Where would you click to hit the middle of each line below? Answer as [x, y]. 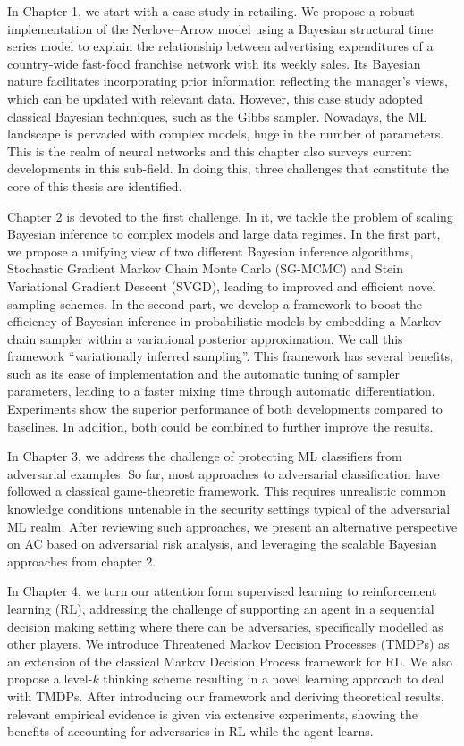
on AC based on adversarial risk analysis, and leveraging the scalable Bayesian [222, 544]
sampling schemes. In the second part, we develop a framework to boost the [215, 303]
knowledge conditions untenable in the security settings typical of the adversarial [229, 509]
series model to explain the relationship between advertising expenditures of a [220, 46]
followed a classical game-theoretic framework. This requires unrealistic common [227, 491]
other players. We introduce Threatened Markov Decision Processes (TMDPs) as [228, 644]
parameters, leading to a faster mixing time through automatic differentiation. [221, 391]
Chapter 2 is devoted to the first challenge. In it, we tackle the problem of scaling [230, 216]
